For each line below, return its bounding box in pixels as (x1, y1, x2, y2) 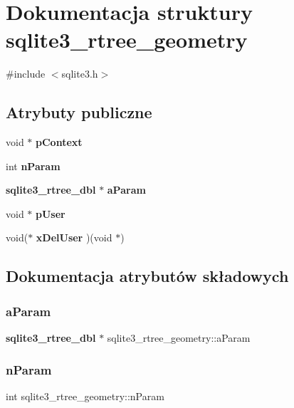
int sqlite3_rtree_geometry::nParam (6, 388, 164, 403)
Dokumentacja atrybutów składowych (6, 265, 289, 287)
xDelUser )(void (36, 230, 112, 245)
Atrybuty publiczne (6, 101, 152, 123)
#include (6, 66, 46, 81)
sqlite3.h (61, 66, 98, 81)
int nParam (6, 158, 61, 173)
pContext (36, 135, 83, 150)
